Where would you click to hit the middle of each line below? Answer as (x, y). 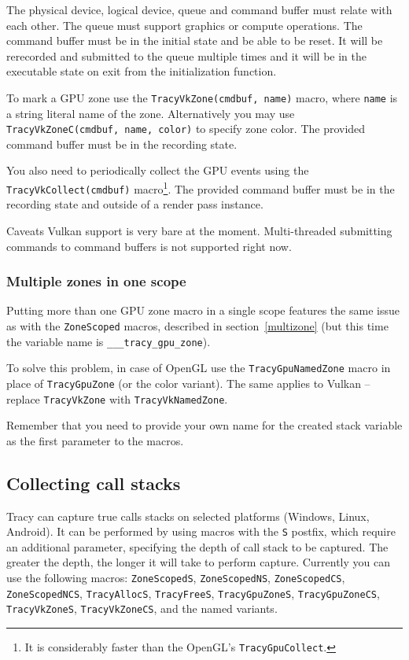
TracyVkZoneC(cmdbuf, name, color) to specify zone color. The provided (186, 129)
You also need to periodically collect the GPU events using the (158, 170)
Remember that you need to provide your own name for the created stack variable (204, 425)
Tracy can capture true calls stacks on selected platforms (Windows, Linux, (188, 516)
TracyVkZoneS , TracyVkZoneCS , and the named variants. (142, 608)
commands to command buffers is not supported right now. (149, 246)
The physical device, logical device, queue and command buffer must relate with (199, 9)
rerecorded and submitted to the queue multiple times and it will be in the (186, 55)
